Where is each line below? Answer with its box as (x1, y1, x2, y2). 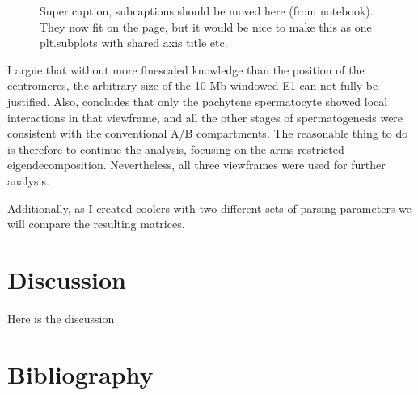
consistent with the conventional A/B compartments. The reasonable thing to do (7, 125, 408, 142)
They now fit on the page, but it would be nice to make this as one (40, 18, 372, 35)
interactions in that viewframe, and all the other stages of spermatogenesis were (7, 108, 403, 125)
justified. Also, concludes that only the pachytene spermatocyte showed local (7, 92, 388, 109)
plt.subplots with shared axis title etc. (40, 34, 228, 51)
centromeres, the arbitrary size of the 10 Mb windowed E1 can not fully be (7, 77, 378, 94)
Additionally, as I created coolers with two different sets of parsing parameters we (7, 199, 412, 216)
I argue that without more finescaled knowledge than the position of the (7, 61, 365, 78)
